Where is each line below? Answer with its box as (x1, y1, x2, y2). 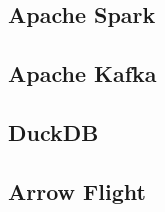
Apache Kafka (8, 58, 157, 89)
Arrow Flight (8, 175, 146, 206)
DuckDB (8, 116, 99, 147)
